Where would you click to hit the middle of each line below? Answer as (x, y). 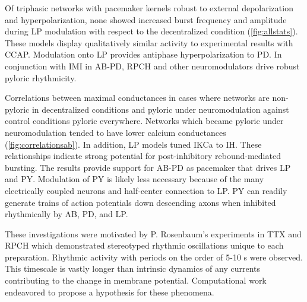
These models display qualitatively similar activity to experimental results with (149, 42)
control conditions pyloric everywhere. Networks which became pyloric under (144, 121)
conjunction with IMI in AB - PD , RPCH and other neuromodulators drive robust (152, 66)
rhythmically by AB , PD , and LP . (67, 214)
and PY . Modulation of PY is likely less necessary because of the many (134, 179)
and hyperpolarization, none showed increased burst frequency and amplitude (146, 19)
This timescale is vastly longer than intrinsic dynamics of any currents (133, 268)
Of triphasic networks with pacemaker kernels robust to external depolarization (149, 8)
